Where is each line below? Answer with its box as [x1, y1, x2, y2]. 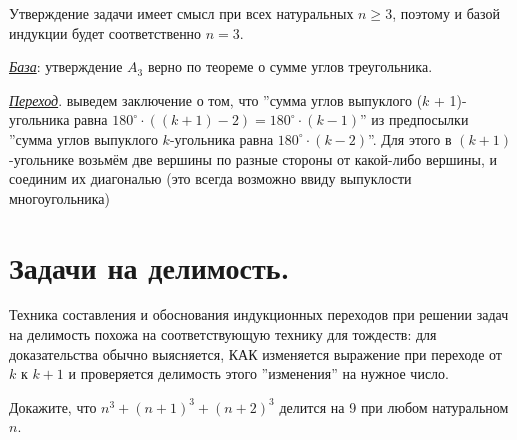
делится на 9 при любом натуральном [279, 396, 509, 417]
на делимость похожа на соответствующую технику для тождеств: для [9, 324, 437, 345]
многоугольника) [9, 187, 111, 208]
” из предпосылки [360, 109, 469, 130]
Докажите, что [9, 396, 97, 417]
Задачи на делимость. [9, 246, 290, 287]
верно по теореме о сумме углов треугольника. [147, 56, 433, 77]
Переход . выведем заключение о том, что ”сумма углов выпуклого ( [9, 89, 423, 110]
